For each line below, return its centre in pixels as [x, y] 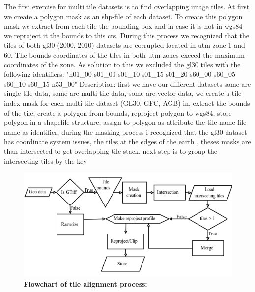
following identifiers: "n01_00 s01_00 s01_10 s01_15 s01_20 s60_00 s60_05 [120, 74]
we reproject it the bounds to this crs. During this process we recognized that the [127, 35]
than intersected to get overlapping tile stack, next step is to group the [111, 151]
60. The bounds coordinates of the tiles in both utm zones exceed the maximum [124, 54]
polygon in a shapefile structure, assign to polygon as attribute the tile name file [125, 122]
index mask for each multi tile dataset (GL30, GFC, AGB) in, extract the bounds [127, 102]
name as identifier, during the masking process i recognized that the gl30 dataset [126, 131]
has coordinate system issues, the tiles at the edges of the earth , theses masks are [127, 141]
